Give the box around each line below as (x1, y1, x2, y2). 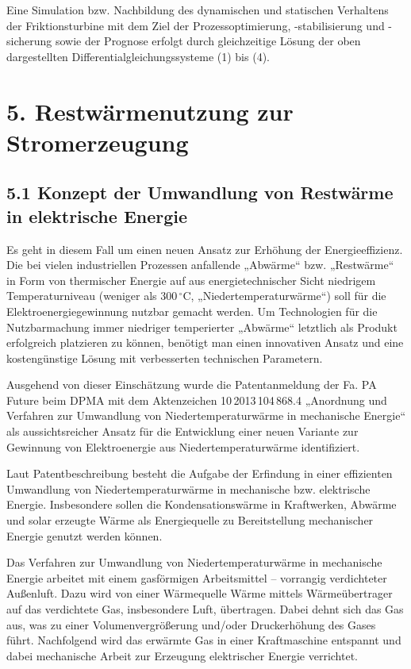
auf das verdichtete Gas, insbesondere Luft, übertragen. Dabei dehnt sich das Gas (6, 601, 404, 617)
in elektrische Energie (6, 203, 188, 228)
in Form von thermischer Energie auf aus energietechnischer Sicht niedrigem (6, 271, 376, 288)
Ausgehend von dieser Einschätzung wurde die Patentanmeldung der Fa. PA (6, 376, 377, 393)
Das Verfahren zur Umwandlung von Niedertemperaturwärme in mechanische (6, 554, 382, 571)
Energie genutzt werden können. (6, 527, 163, 544)
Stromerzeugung (6, 125, 189, 158)
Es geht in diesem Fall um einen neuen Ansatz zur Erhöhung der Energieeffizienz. (6, 240, 403, 257)
